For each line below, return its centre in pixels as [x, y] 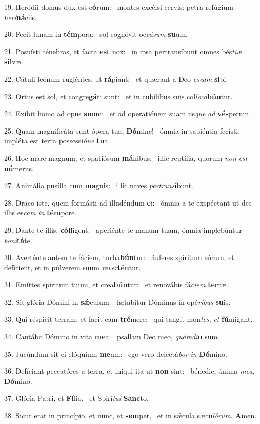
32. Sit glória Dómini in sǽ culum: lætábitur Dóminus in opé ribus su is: [117, 301]
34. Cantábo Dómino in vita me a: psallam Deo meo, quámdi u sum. [112, 336]
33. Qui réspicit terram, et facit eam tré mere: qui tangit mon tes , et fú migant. [128, 319]
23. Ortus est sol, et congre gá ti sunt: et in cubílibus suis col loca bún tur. [118, 96]
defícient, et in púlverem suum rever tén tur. [73, 267]
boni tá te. [18, 240]
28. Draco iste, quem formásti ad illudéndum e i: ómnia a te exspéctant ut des [128, 202]
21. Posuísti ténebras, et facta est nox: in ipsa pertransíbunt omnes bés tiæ [123, 51]
